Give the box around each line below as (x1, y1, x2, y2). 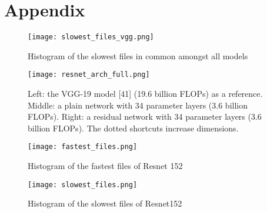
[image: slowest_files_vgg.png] (28, 33, 154, 42)
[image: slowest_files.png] (28, 180, 138, 189)
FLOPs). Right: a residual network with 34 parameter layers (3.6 (28, 110, 262, 123)
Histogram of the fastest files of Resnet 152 (28, 160, 183, 172)
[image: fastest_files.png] (28, 143, 138, 151)
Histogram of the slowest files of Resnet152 (28, 197, 182, 209)
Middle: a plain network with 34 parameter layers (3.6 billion (28, 99, 248, 111)
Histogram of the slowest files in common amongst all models (28, 49, 248, 62)
